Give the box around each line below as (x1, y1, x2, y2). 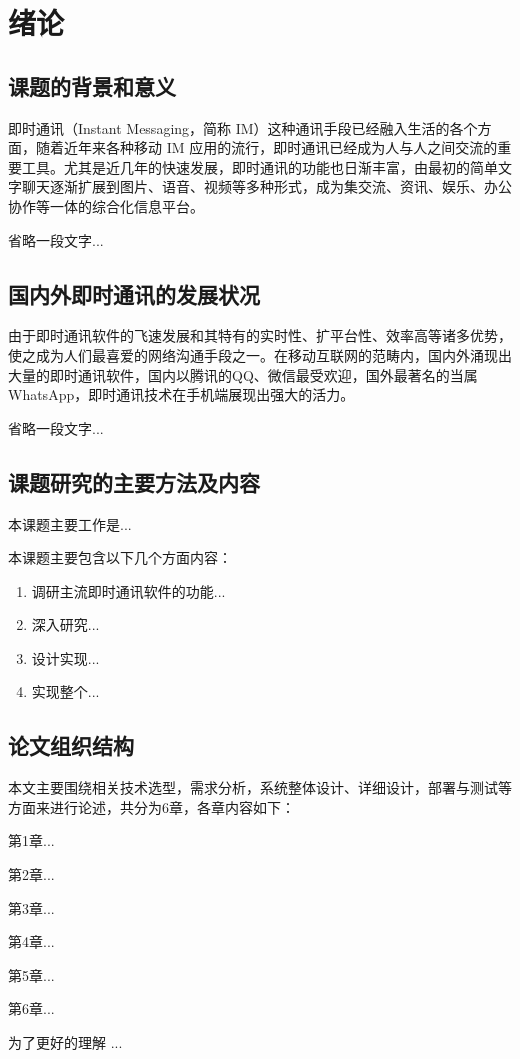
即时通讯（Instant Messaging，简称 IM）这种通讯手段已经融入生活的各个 (8, 117, 478, 138)
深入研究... (31, 614, 100, 635)
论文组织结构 (8, 730, 134, 761)
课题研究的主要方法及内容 (8, 466, 260, 497)
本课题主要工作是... (8, 513, 132, 534)
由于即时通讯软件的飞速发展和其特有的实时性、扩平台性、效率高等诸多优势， (8, 325, 512, 346)
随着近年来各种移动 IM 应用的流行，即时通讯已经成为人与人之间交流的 (35, 137, 498, 158)
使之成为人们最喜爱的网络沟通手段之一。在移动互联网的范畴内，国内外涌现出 (8, 344, 512, 365)
